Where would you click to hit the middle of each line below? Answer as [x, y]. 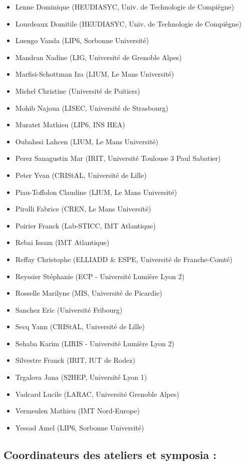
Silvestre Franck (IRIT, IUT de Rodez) [75, 360]
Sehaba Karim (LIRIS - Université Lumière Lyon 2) [95, 343]
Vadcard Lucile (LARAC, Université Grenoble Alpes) [97, 394]
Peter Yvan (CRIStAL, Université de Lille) [81, 175]
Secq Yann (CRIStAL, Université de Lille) [80, 326]
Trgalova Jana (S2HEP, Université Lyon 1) [81, 377]
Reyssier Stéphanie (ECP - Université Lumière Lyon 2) [100, 276]
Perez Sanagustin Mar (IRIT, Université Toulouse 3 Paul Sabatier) [118, 158]
